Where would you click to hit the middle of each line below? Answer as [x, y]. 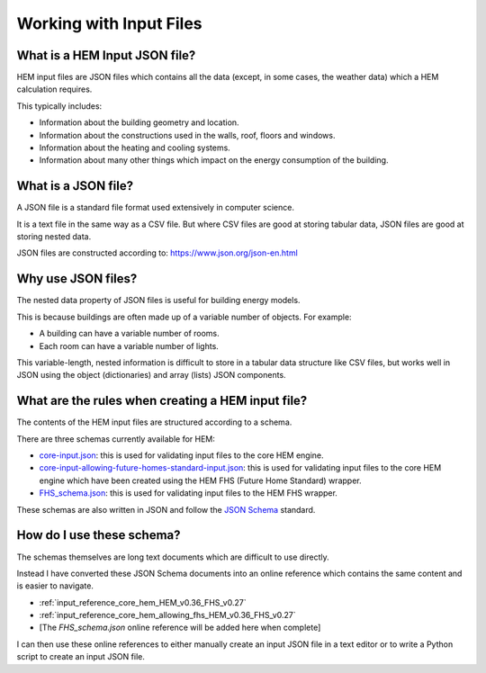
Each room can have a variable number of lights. [129, 345]
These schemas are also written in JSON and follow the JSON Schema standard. [166, 509]
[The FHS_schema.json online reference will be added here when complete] [180, 628]
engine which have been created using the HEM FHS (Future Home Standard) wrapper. [200, 480]
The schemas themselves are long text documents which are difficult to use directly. [173, 557]
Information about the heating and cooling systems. [135, 148]
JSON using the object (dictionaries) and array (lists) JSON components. [152, 375]
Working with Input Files [109, 23]
